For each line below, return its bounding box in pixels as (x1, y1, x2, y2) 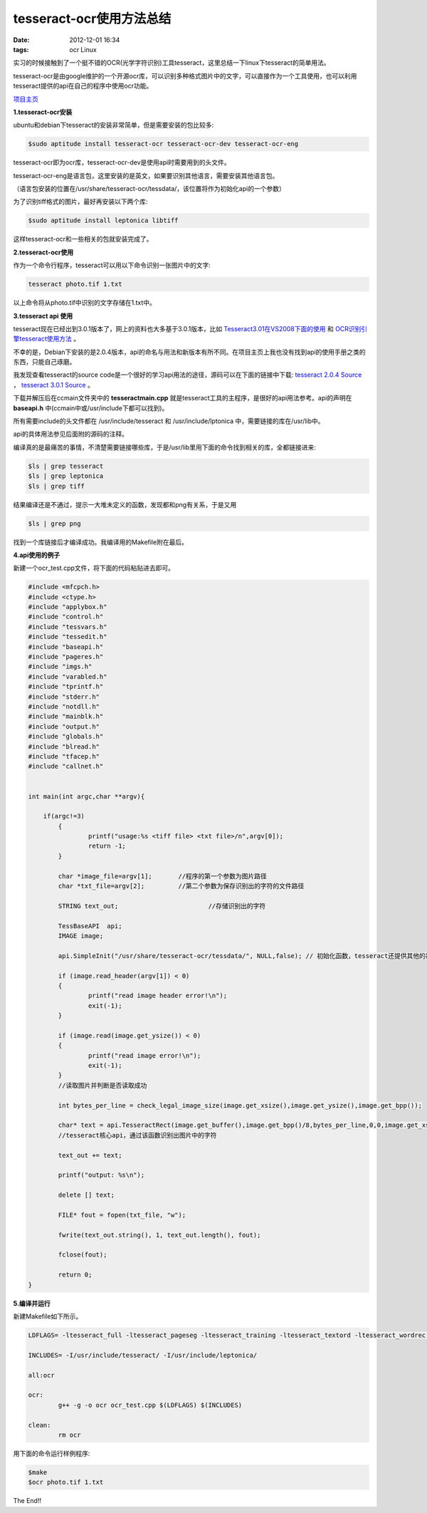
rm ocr (58, 1430, 81, 1439)
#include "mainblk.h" (28, 712, 104, 721)
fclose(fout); (58, 1251, 107, 1259)
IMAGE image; (58, 932, 104, 940)
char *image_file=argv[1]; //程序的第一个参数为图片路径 (58, 872, 267, 880)
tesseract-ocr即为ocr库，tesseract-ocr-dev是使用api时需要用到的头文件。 (13, 158, 231, 167)
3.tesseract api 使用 (13, 311, 73, 320)
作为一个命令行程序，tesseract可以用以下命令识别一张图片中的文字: (13, 261, 211, 270)
